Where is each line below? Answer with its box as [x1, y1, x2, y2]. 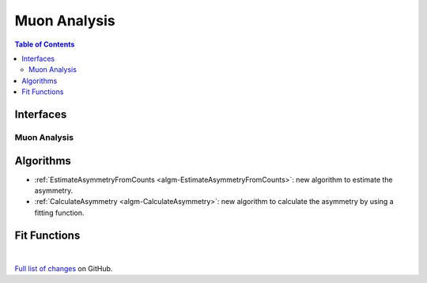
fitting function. [34, 208, 85, 217]
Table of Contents [14, 40, 75, 49]
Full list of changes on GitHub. [14, 264, 113, 274]
